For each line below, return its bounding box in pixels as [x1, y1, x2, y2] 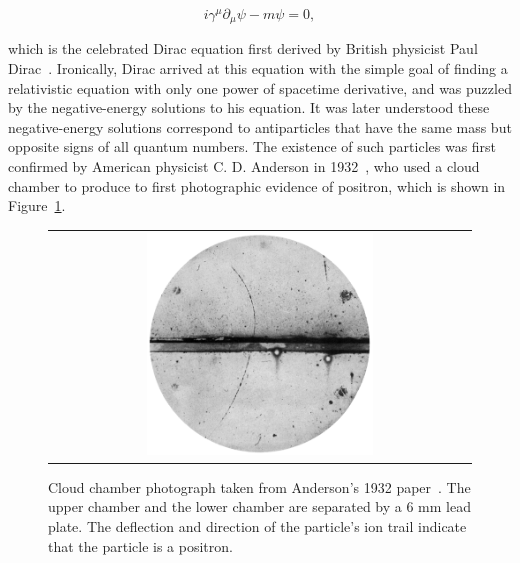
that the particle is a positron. [48, 535, 233, 556]
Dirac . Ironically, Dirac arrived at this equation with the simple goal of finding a [8, 58, 508, 79]
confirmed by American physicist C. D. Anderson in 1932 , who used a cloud [8, 156, 480, 177]
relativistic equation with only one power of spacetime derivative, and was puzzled [8, 77, 512, 98]
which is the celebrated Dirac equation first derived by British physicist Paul [8, 38, 478, 59]
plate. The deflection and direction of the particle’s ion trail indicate [48, 516, 467, 537]
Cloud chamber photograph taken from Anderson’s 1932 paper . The [48, 476, 471, 497]
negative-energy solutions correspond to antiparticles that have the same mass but [8, 116, 512, 137]
